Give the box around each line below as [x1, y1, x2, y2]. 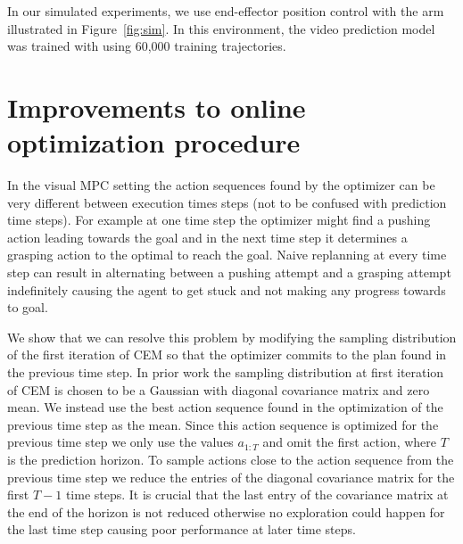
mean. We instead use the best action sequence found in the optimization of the [7, 398, 443, 416]
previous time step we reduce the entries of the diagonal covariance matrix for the [7, 467, 455, 486]
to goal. [7, 298, 48, 317]
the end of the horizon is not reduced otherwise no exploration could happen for [7, 502, 445, 521]
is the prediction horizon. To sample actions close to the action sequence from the [7, 450, 454, 468]
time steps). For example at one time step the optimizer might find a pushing [7, 210, 431, 229]
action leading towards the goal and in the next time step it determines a [7, 227, 408, 246]
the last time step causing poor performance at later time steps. [7, 520, 356, 539]
